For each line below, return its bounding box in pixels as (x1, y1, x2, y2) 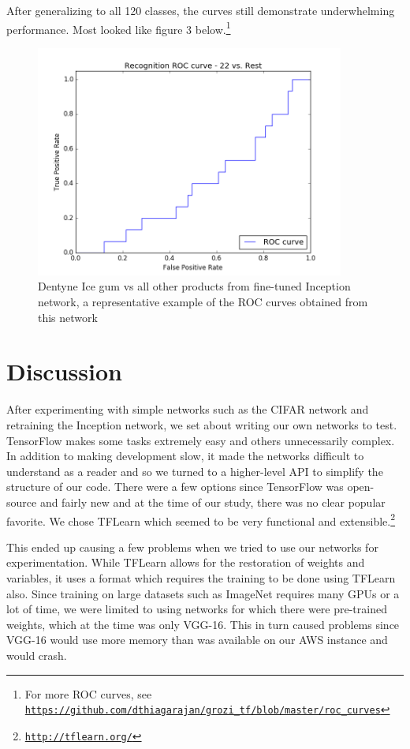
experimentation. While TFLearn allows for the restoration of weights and (6, 554, 365, 571)
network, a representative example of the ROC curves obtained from (38, 294, 368, 310)
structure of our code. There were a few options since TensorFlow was (6, 478, 344, 495)
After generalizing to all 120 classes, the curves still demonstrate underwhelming (6, 2, 395, 18)
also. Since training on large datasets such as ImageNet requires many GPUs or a (6, 585, 400, 601)
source (6, 493, 37, 510)
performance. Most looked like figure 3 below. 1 (6, 18, 231, 37)
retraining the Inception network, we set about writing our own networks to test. (6, 416, 397, 433)
